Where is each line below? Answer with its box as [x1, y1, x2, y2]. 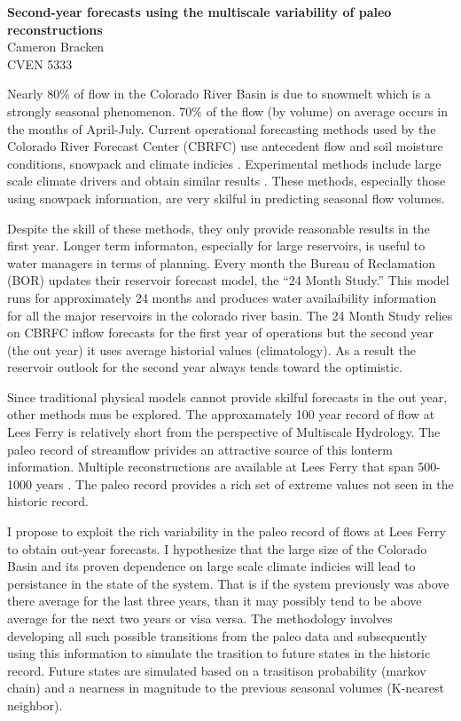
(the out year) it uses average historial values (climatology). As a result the [7, 340, 417, 359]
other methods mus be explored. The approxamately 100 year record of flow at [7, 405, 435, 424]
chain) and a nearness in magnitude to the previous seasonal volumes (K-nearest [7, 678, 444, 697]
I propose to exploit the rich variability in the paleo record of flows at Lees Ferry [7, 522, 446, 541]
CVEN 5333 [7, 54, 73, 73]
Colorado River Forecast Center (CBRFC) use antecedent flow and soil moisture [7, 137, 443, 155]
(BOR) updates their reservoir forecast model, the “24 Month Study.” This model [7, 271, 449, 289]
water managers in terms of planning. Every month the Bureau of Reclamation [7, 253, 436, 272]
